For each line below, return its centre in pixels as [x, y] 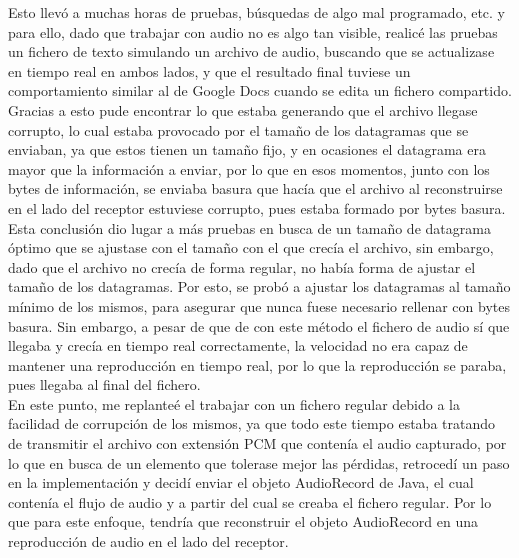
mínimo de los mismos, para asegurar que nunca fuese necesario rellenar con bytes [259, 305]
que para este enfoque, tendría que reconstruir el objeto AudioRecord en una [243, 521]
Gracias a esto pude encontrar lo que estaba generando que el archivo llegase [243, 109]
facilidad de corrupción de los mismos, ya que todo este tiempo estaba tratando [251, 423]
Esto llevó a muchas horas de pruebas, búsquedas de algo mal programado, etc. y [257, 12]
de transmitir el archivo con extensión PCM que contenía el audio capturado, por [257, 443]
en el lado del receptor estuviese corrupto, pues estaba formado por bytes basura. [257, 207]
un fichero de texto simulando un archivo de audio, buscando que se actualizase [251, 51]
